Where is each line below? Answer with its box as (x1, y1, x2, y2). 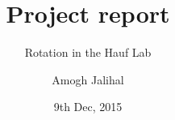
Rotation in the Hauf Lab (24, 44, 152, 61)
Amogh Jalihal (52, 71, 124, 88)
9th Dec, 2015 (53, 98, 123, 115)
